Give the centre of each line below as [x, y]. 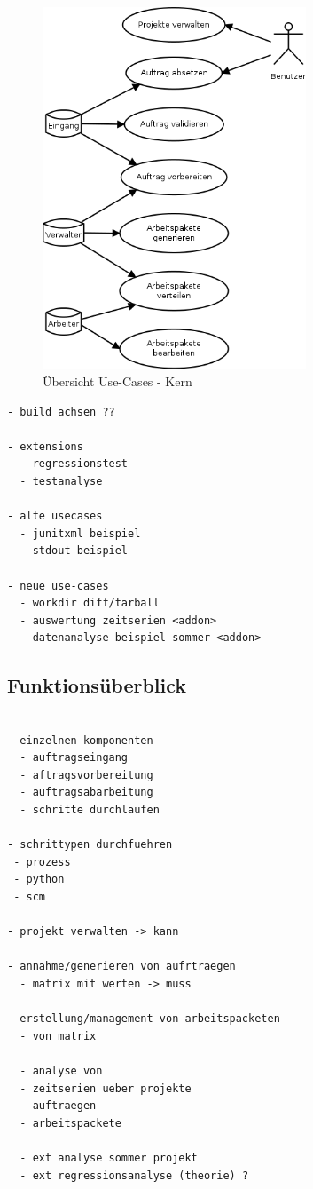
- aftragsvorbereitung [86, 775]
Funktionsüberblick [97, 685]
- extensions [45, 446]
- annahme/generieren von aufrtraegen [121, 967]
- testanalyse [61, 481]
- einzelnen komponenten [80, 740]
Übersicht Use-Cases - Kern [117, 381]
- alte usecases [55, 516]
